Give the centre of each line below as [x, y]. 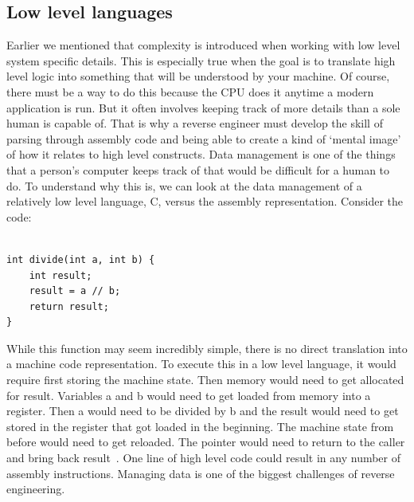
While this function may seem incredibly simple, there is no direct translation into [207, 348]
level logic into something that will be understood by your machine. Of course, [198, 76]
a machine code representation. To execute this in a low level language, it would [201, 364]
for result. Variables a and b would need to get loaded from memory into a [189, 395]
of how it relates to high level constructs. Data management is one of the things [201, 154]
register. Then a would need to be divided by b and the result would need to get [203, 411]
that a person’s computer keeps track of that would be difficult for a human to [198, 169]
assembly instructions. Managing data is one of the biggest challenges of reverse [201, 473]
